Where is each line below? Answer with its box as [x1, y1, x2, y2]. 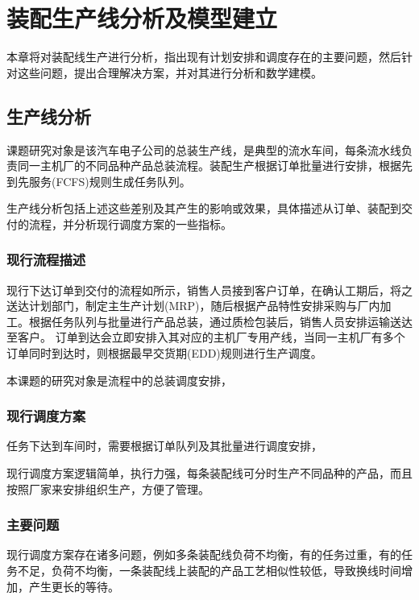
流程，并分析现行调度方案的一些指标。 [28, 215, 232, 232]
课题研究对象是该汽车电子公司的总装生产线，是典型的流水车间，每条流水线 [6, 141, 401, 158]
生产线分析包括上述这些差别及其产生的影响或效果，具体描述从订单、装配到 [6, 200, 401, 217]
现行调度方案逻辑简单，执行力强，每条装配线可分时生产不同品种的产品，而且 [6, 465, 413, 482]
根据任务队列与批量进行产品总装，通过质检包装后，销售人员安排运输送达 [28, 312, 413, 329]
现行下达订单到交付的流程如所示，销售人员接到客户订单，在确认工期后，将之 [6, 281, 413, 298]
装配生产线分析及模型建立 [6, 2, 278, 35]
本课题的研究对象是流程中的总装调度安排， [6, 371, 232, 388]
